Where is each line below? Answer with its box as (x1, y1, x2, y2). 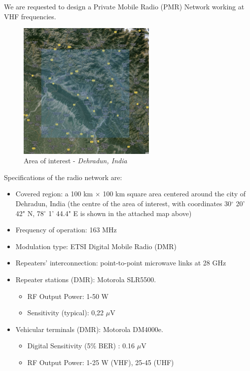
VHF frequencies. (4, 11, 56, 21)
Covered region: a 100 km (15, 188, 93, 199)
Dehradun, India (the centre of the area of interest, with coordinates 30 (15, 198, 232, 208)
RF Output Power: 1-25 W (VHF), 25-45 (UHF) (27, 357, 174, 367)
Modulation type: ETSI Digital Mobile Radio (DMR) (15, 241, 177, 251)
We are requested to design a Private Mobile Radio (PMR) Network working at (4, 1, 245, 11)
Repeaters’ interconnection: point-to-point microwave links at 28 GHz (15, 258, 226, 268)
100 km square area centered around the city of (103, 188, 246, 199)
